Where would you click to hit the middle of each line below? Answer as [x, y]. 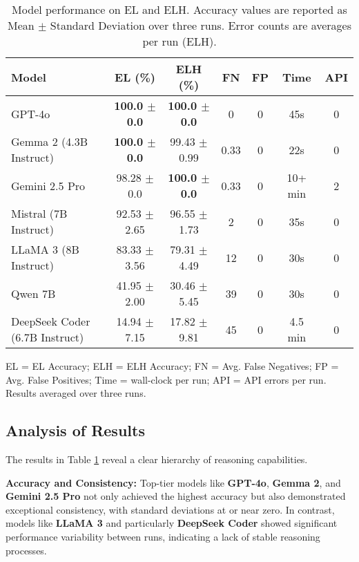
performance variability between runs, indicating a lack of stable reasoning [163, 536]
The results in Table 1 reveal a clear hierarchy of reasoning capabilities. [157, 459]
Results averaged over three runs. [76, 393]
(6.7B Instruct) [48, 337]
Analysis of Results [75, 430]
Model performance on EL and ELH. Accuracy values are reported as [179, 9]
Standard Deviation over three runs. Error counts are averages [201, 25]
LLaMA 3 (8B [45, 249]
